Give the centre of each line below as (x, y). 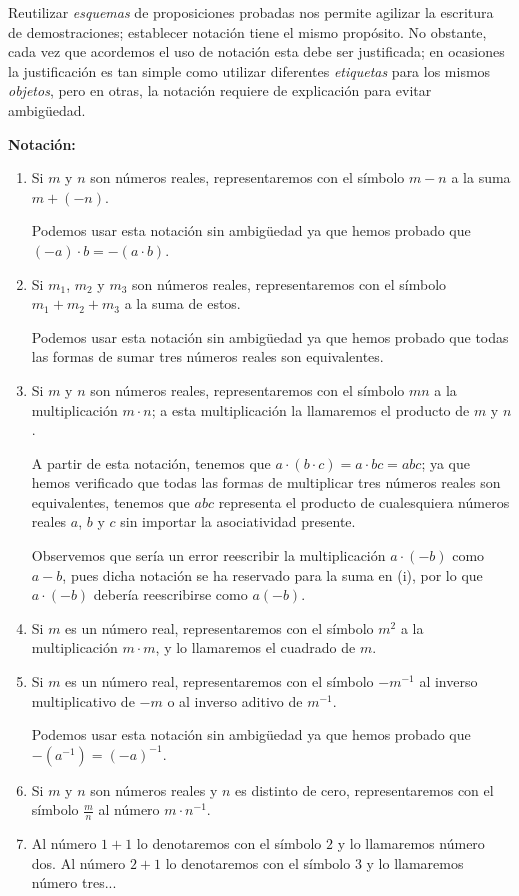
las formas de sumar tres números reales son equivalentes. (207, 356)
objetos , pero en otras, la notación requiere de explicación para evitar (220, 90)
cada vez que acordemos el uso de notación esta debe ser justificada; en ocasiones (256, 51)
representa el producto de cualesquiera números (364, 501)
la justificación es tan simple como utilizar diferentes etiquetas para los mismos (249, 70)
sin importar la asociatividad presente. (238, 521)
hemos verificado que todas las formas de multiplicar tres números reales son (266, 482)
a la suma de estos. (182, 303)
